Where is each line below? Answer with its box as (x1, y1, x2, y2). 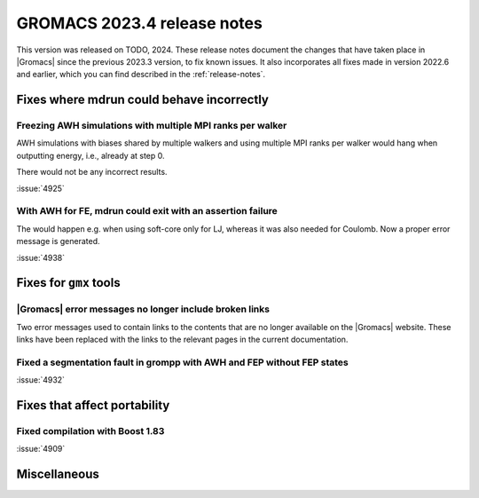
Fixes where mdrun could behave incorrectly (16, 92, 270, 107)
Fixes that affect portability (16, 398, 170, 413)
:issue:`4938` (16, 252, 66, 263)
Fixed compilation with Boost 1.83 (16, 425, 165, 438)
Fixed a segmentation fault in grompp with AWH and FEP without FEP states (16, 356, 349, 368)
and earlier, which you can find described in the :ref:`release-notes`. (16, 69, 266, 80)
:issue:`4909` (16, 444, 66, 455)
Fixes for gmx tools (16, 275, 121, 290)
